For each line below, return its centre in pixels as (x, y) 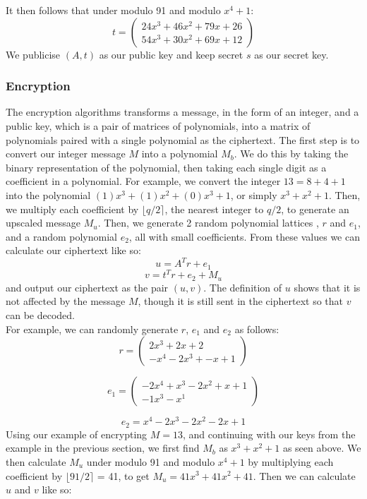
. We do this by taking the (291, 154)
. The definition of (243, 287)
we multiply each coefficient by (72, 209)
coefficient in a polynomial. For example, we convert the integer (143, 181)
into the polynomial (48, 194)
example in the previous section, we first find (103, 448)
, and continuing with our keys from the (269, 434)
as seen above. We (322, 448)
